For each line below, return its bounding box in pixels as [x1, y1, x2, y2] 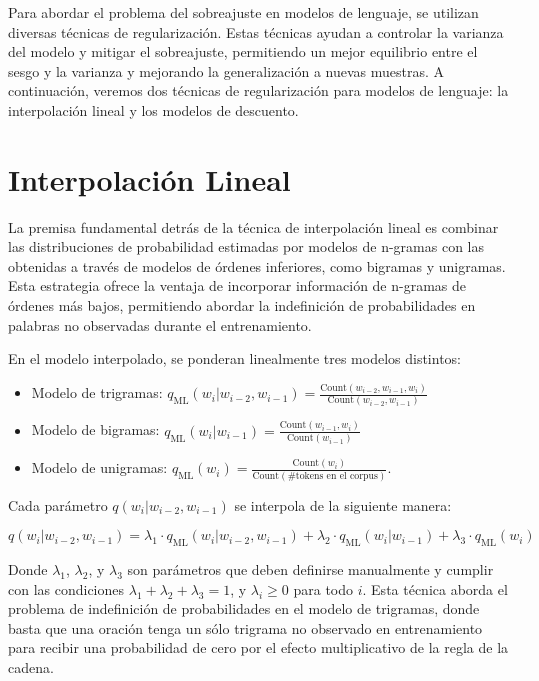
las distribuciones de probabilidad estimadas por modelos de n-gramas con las [8, 236, 484, 257]
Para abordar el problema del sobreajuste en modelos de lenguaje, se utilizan [8, 2, 479, 22]
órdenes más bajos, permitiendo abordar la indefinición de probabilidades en [8, 295, 476, 316]
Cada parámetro [8, 494, 108, 515]
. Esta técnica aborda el [362, 578, 508, 599]
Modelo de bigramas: [31, 419, 160, 440]
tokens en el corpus [295, 470, 378, 481]
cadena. [8, 657, 54, 678]
